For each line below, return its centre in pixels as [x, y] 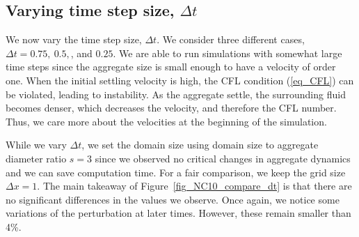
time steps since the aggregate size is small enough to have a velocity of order [171, 67]
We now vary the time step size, [74, 39]
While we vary [36, 145]
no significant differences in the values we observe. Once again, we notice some [173, 199]
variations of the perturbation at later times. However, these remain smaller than [178, 213]
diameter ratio [36, 158]
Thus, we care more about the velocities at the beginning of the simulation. [166, 121]
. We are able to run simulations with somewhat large [228, 53]
